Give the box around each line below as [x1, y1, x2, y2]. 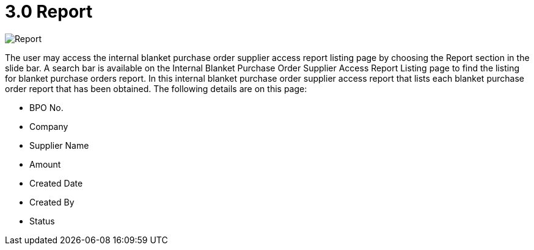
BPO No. [29, 102, 64, 113]
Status [29, 215, 55, 226]
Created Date [29, 177, 83, 188]
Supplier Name [29, 140, 89, 151]
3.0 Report [5, 1, 93, 22]
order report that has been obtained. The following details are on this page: [5, 83, 307, 94]
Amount [29, 159, 61, 170]
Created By [29, 196, 75, 207]
